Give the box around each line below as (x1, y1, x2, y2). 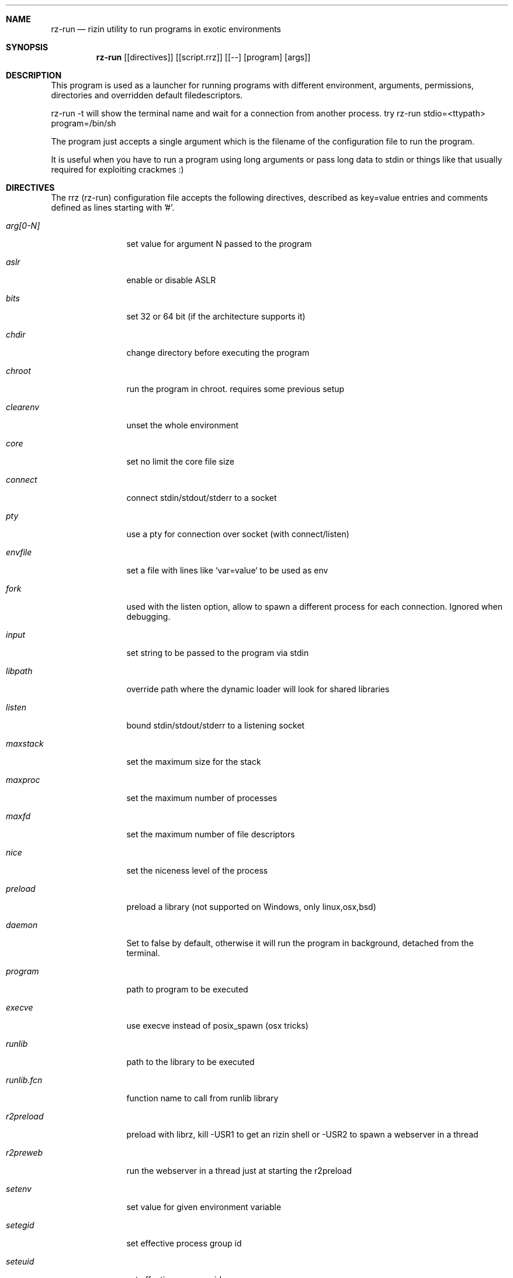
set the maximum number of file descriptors (126, 829, 295, 839)
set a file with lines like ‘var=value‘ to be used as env (126, 565, 328, 575)
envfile (6, 547, 32, 557)
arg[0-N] (6, 221, 40, 231)
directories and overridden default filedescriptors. (51, 90, 243, 100)
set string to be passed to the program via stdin (126, 648, 309, 658)
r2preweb (6, 1148, 43, 1157)
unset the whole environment (126, 420, 239, 430)
